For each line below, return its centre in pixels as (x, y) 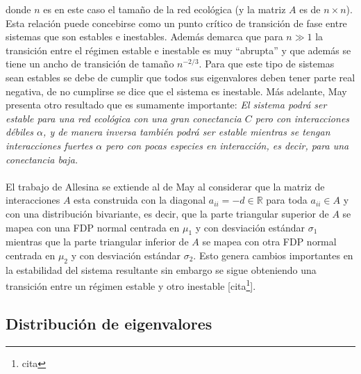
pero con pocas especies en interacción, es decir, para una (227, 145)
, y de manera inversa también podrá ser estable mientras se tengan (187, 132)
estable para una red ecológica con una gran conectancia (124, 118)
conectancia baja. (42, 159)
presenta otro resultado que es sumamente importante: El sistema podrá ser (166, 105)
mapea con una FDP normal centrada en (93, 227)
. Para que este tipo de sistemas (267, 64)
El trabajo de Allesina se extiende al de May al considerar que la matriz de (165, 186)
